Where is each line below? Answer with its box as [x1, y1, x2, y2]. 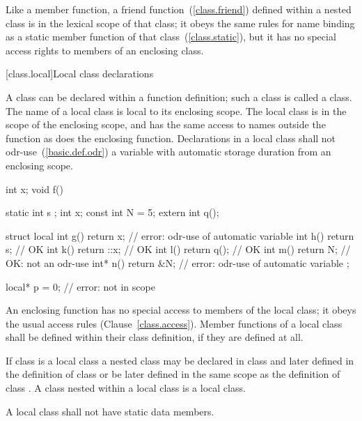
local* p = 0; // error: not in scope [6, 279, 155, 293]
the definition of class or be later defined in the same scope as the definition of [6, 367, 340, 381]
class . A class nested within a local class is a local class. [6, 381, 246, 395]
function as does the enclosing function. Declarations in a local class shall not [6, 130, 336, 145]
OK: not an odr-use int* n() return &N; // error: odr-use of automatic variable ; [6, 255, 349, 270]
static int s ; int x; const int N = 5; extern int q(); [6, 205, 219, 220]
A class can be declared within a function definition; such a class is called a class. [6, 89, 352, 104]
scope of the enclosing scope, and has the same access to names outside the [6, 117, 326, 132]
